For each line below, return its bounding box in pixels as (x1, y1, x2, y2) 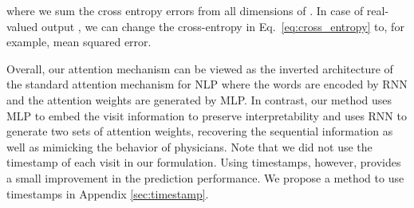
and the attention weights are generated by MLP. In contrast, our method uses (6, 91, 392, 108)
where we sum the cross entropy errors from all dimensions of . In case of (6, 2, 364, 18)
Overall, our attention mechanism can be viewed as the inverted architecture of (6, 60, 393, 77)
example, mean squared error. (6, 33, 152, 50)
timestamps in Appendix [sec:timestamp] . (6, 185, 209, 202)
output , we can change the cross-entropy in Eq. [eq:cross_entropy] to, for (41, 18, 404, 34)
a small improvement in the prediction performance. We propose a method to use (6, 169, 404, 186)
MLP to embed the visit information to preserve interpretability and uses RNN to (6, 107, 407, 124)
